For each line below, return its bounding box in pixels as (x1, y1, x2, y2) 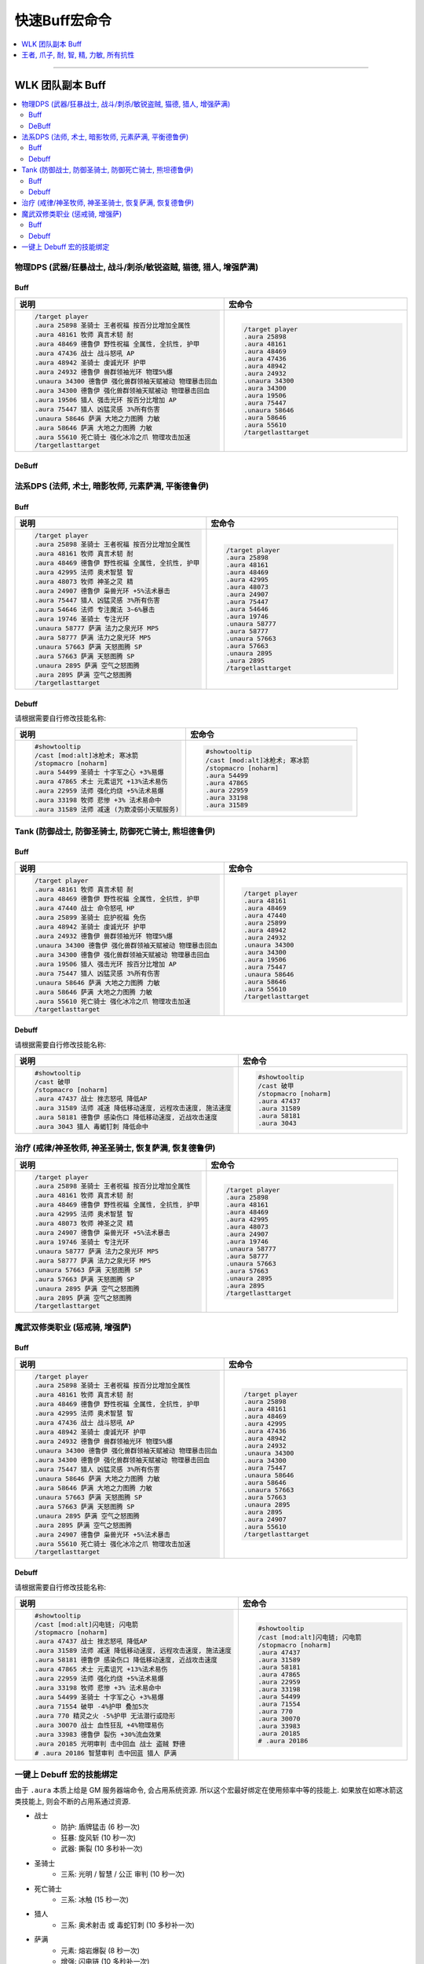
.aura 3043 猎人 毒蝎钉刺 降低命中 (34, 1122, 149, 1130)
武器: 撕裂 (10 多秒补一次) (60, 1844, 143, 1853)
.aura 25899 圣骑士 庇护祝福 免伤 (34, 913, 147, 922)
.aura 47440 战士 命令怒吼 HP (34, 903, 135, 912)
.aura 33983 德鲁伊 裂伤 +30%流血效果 (34, 1730, 162, 1739)
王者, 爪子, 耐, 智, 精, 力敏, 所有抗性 (21, 49, 135, 59)
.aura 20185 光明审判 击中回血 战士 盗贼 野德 (34, 1739, 186, 1748)
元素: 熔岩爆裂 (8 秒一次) (60, 1945, 141, 1955)
